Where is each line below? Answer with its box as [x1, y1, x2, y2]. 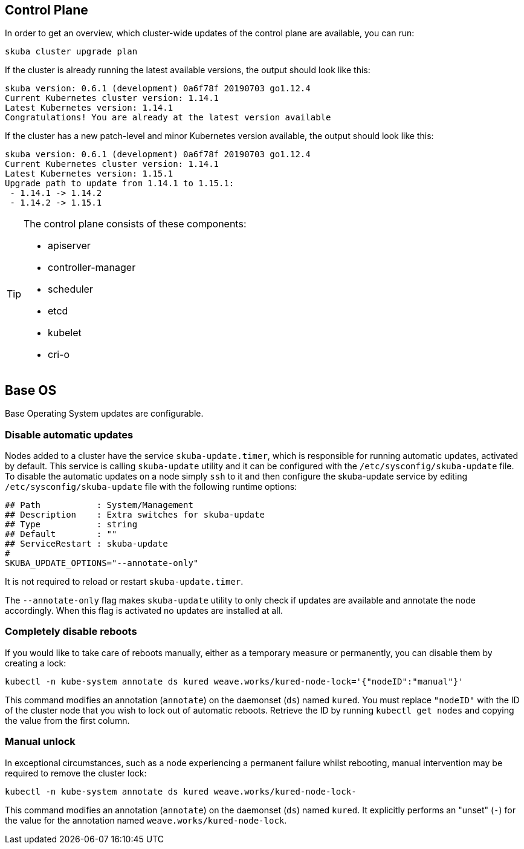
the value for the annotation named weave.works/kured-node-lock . [5, 815, 287, 825]
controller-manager [48, 261, 136, 274]
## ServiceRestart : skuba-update [5, 539, 168, 549]
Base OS [5, 382, 57, 398]
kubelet [48, 327, 82, 339]
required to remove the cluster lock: [5, 767, 147, 778]
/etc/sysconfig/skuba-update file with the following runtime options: [5, 481, 297, 492]
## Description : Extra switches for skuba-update [5, 510, 265, 520]
